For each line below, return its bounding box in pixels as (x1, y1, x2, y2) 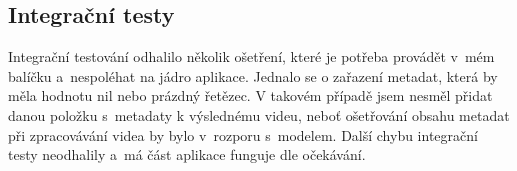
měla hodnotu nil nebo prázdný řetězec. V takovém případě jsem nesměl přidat (8, 85, 493, 106)
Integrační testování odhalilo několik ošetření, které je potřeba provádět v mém (8, 46, 495, 67)
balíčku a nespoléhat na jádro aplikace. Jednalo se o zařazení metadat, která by (8, 65, 498, 86)
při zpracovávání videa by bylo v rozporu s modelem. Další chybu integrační (8, 124, 478, 145)
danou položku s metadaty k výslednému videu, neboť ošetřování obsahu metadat (8, 104, 510, 125)
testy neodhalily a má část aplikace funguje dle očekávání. (8, 144, 366, 165)
